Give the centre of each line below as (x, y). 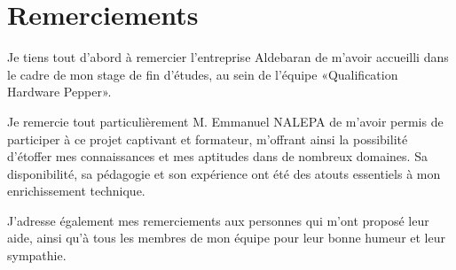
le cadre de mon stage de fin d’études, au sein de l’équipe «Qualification (203, 74)
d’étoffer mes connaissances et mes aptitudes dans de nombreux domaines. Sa (217, 156)
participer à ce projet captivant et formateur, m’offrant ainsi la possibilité (208, 139)
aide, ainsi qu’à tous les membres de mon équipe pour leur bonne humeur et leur (227, 238)
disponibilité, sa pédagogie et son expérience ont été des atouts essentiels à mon (224, 173)
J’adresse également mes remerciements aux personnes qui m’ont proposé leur (218, 220)
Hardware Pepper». (59, 92)
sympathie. (37, 255)
